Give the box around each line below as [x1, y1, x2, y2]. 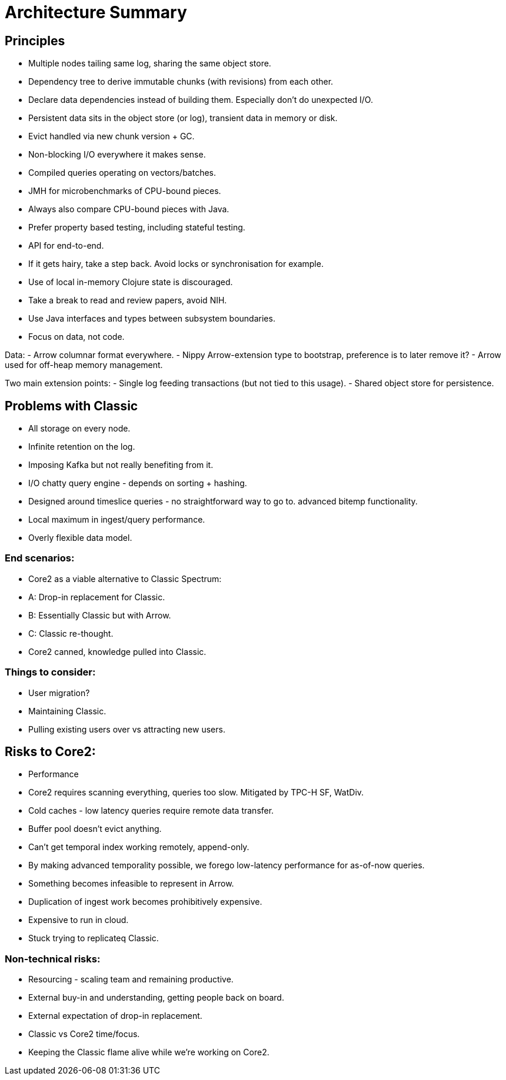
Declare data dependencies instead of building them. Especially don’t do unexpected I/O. [28, 95, 373, 105]
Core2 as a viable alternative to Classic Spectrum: [28, 573, 222, 584]
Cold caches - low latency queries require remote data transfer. [28, 805, 274, 816]
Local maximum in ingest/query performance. [28, 514, 205, 525]
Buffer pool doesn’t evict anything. [28, 824, 162, 834]
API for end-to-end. [28, 240, 104, 251]
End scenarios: [5, 552, 75, 564]
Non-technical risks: [5, 952, 101, 965]
